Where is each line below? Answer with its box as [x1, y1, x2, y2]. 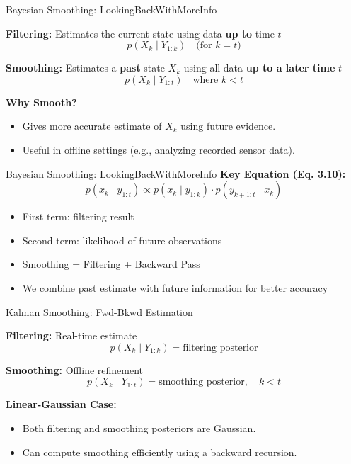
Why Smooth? [6, 94, 77, 109]
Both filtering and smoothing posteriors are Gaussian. [22, 420, 256, 435]
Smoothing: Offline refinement [6, 362, 144, 377]
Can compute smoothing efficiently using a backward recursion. [22, 444, 297, 459]
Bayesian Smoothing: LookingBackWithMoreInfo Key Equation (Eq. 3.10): [6, 166, 346, 181]
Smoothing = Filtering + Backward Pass [22, 256, 200, 271]
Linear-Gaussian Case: [6, 397, 117, 412]
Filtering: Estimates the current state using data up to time [6, 26, 275, 40]
